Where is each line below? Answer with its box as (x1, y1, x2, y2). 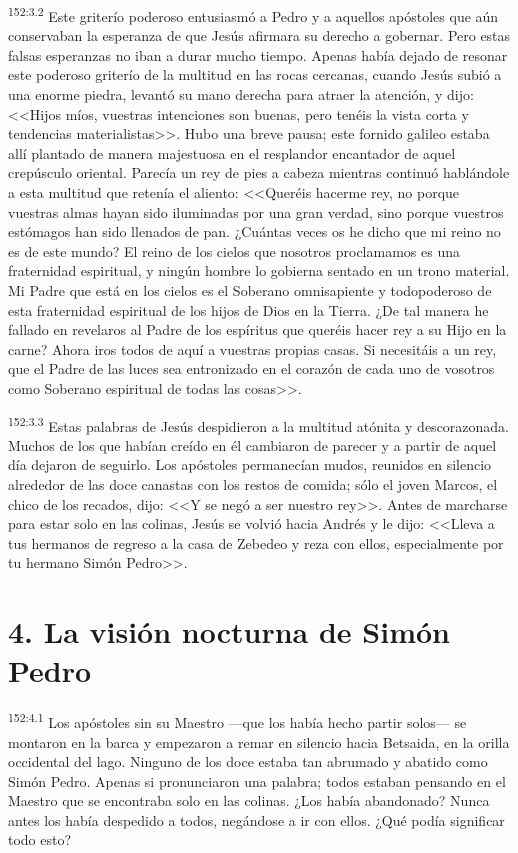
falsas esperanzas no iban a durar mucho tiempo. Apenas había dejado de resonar (8, 44, 508, 65)
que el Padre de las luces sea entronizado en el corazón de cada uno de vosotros (8, 358, 495, 379)
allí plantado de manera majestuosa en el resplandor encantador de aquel (8, 142, 456, 163)
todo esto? (8, 829, 72, 850)
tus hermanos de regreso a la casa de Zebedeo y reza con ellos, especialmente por (8, 532, 504, 553)
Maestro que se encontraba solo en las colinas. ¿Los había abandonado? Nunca (8, 790, 490, 811)
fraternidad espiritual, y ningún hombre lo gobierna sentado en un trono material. (8, 260, 510, 281)
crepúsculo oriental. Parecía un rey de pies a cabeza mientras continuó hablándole (8, 162, 510, 183)
